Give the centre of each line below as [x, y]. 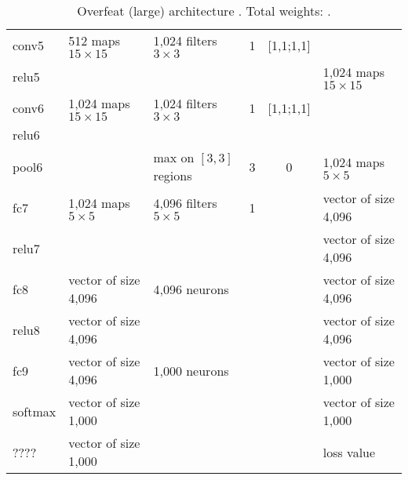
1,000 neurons [191, 370]
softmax [35, 411]
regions [173, 175]
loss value [349, 452]
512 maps [95, 40]
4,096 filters [185, 203]
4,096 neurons [191, 289]
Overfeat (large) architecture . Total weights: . [204, 11]
